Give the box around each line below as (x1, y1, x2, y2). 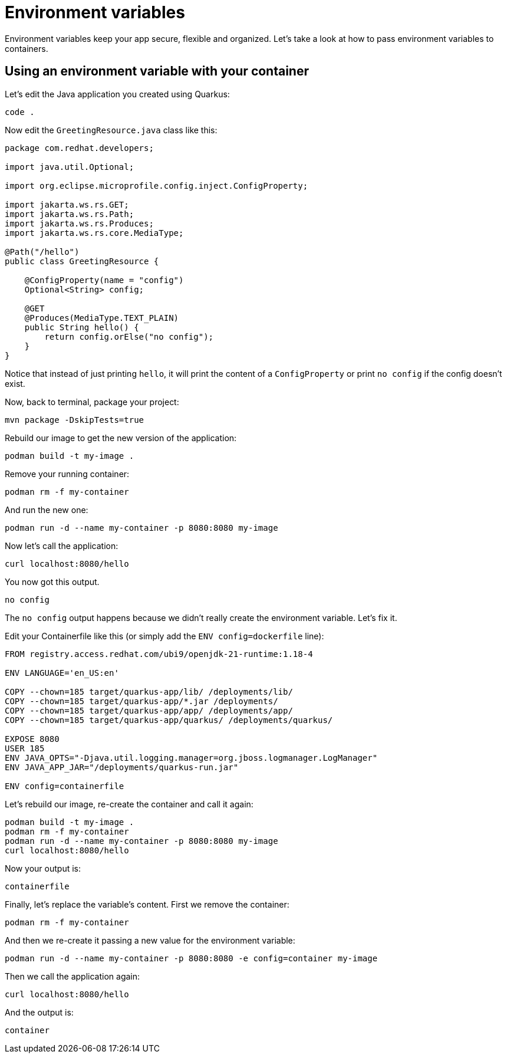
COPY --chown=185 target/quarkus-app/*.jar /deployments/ (5, 696, 278, 706)
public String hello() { (24, 322, 139, 332)
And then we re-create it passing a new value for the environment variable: (5, 935, 295, 945)
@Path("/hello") (5, 247, 80, 257)
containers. (5, 43, 48, 54)
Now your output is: (5, 863, 81, 873)
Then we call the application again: (5, 971, 140, 981)
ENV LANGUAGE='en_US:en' (5, 668, 119, 678)
